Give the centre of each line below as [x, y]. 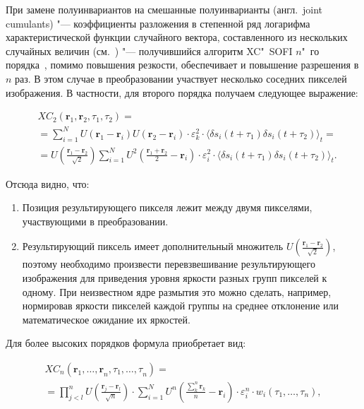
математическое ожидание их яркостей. [106, 319]
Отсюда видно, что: [48, 183]
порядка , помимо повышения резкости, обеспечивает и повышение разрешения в [182, 65]
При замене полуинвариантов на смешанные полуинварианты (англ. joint [164, 9]
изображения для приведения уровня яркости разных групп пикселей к [175, 277]
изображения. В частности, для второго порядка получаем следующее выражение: [182, 92]
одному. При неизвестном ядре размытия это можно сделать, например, [177, 291]
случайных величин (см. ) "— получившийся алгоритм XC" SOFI [149, 51]
